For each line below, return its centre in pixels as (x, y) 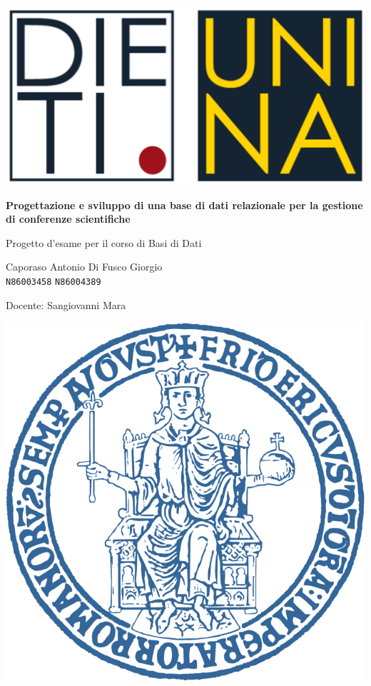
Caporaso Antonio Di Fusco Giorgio (84, 267)
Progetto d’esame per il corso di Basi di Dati (104, 242)
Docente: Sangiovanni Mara (66, 304)
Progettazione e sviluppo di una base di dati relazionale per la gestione (184, 205)
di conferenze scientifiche (68, 219)
